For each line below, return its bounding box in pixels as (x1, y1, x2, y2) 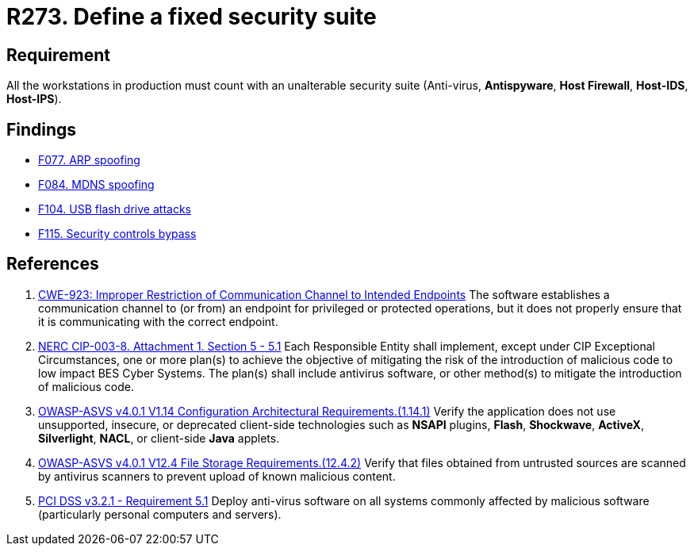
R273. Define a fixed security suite (6, 3, 377, 30)
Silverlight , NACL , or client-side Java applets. (38, 431, 280, 445)
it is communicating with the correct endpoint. (38, 314, 278, 328)
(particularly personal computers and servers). (38, 507, 282, 521)
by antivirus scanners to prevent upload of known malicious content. (38, 469, 396, 483)
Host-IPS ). (6, 92, 62, 106)
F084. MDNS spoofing (38, 178, 155, 192)
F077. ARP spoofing (38, 153, 140, 167)
